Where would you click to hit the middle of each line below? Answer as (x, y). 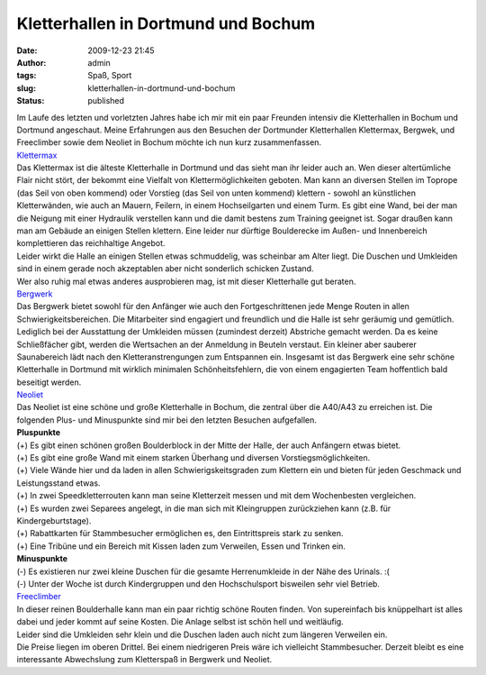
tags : (27, 76)
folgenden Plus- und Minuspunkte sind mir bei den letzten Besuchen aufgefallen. (166, 420)
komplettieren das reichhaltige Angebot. (91, 243)
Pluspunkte (39, 433)
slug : (26, 88)
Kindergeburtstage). (54, 521)
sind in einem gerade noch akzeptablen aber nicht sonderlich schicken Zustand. (165, 269)
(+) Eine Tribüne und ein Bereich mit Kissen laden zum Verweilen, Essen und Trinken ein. (181, 546)
